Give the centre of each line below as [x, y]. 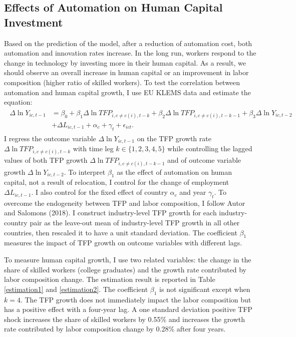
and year [193, 192]
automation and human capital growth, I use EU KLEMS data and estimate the [127, 92]
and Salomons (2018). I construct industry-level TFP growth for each [110, 213]
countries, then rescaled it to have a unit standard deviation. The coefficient [121, 232]
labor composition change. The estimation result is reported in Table [110, 279]
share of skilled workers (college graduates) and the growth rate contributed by [125, 269]
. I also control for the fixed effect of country [99, 192]
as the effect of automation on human [175, 172]
